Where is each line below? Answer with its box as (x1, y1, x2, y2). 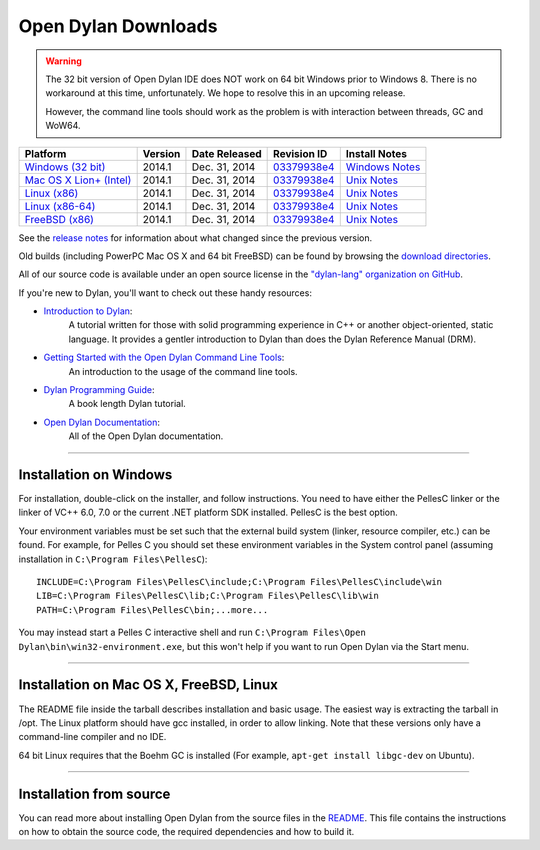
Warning (45, 55, 82, 67)
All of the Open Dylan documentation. (68, 430, 224, 442)
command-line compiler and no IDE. (18, 731, 167, 743)
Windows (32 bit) (24, 160, 106, 174)
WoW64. (45, 120, 81, 132)
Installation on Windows (18, 466, 173, 483)
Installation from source (18, 785, 171, 802)
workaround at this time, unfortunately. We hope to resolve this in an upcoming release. (45, 87, 406, 99)
